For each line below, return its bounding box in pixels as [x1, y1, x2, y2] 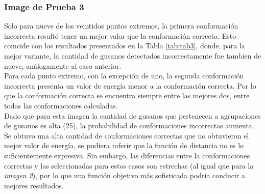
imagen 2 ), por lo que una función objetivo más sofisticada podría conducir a [4, 170, 245, 181]
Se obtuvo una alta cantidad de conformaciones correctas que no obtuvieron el [4, 130, 249, 141]
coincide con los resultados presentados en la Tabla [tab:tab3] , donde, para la [4, 40, 245, 51]
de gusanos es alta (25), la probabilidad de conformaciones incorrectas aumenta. [4, 120, 254, 131]
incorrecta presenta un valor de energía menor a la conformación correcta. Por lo [4, 80, 256, 91]
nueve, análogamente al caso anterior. [4, 60, 122, 71]
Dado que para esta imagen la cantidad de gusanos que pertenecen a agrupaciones [4, 110, 261, 121]
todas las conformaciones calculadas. [4, 100, 118, 110]
